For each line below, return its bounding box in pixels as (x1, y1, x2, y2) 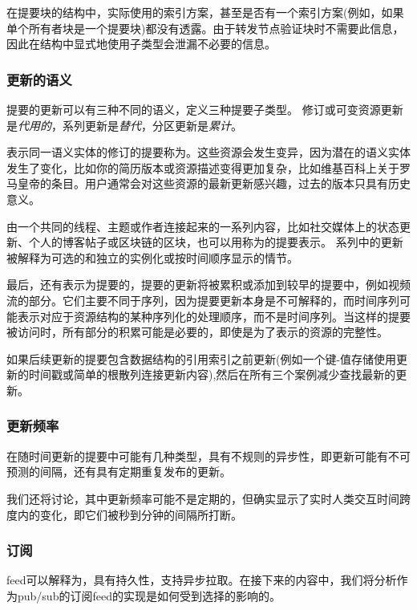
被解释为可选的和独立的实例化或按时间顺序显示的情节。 (6, 249, 298, 266)
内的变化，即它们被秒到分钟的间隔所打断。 (17, 506, 242, 523)
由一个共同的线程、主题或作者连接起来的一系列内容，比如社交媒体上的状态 (6, 218, 399, 234)
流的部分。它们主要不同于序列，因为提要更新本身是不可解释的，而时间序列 (6, 291, 399, 308)
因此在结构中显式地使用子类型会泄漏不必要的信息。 (6, 35, 276, 52)
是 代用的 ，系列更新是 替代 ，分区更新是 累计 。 (6, 116, 242, 133)
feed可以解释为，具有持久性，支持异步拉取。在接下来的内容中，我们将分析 (6, 571, 397, 588)
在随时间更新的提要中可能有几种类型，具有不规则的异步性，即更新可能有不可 (6, 447, 411, 464)
